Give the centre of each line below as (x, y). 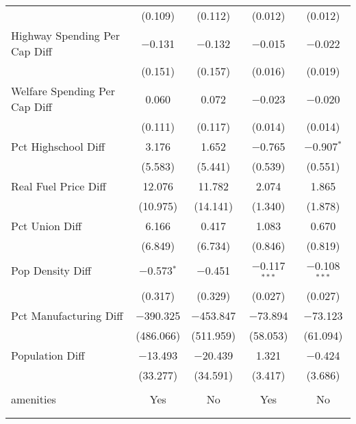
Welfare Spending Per (63, 91)
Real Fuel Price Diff (59, 186)
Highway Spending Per (65, 35)
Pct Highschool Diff (58, 146)
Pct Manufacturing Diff (67, 315)
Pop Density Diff (51, 271)
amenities (34, 399)
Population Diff (48, 355)
